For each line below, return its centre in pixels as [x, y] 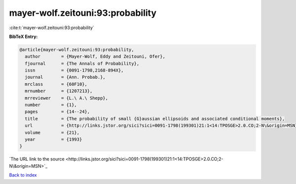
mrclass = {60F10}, [56, 84]
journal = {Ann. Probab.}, [65, 77]
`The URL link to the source [37, 159]
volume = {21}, [52, 132]
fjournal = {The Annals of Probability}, [82, 63]
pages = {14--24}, [57, 112]
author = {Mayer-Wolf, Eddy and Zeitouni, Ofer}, [95, 56]
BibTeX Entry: [23, 37]
